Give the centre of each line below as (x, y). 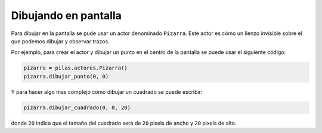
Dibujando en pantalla (66, 15)
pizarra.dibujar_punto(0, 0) (66, 76)
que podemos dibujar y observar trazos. (60, 41)
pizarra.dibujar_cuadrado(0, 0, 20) (77, 107)
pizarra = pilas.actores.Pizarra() (75, 68)
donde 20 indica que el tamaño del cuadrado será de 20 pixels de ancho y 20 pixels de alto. (124, 123)
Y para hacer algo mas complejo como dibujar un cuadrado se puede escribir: (107, 91)
